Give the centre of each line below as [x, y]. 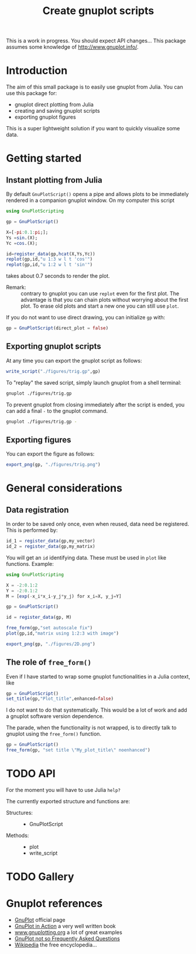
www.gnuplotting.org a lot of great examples [68, 932]
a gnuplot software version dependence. [55, 716]
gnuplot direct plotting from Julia [54, 104]
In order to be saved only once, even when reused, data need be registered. [98, 524]
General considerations [64, 488]
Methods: [18, 835]
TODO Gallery [40, 877]
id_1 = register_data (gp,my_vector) [51, 541]
